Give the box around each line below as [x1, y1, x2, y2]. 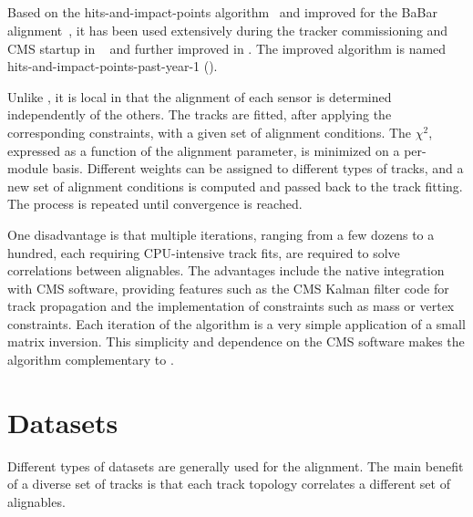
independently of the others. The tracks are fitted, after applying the [7, 105, 392, 124]
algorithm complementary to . [7, 350, 174, 369]
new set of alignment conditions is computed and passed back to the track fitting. [7, 176, 463, 195]
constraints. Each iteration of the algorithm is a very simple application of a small [7, 314, 466, 333]
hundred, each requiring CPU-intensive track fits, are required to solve [7, 243, 400, 262]
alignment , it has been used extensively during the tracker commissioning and [7, 20, 448, 39]
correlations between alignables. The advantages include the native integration [7, 261, 445, 280]
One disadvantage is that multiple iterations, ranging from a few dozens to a [7, 224, 435, 243]
